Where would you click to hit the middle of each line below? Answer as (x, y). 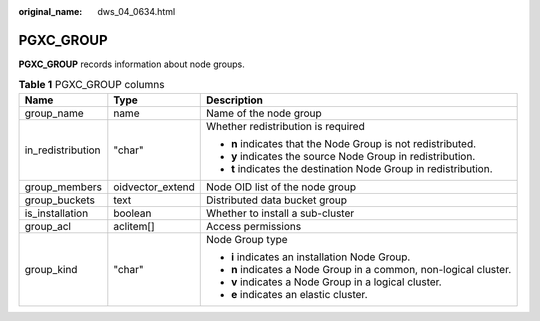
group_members (63, 187)
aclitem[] (134, 226)
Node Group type (247, 239)
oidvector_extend (154, 187)
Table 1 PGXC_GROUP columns (91, 85)
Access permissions (254, 226)
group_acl (48, 226)
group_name (54, 113)
